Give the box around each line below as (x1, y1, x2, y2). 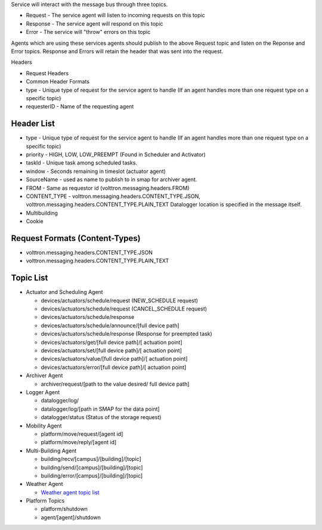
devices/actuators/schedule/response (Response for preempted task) (41, 330, 213, 337)
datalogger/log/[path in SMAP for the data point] (41, 405, 160, 413)
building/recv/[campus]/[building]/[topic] (41, 455, 141, 463)
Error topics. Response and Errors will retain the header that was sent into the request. (11, 48, 224, 55)
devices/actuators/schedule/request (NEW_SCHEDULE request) (41, 297, 199, 304)
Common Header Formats (26, 78, 89, 85)
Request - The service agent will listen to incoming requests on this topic (26, 12, 205, 19)
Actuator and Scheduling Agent (26, 289, 104, 296)
